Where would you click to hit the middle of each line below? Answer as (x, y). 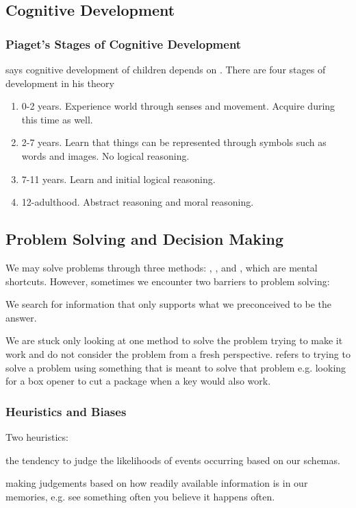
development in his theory (60, 83)
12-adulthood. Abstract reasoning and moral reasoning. (138, 202)
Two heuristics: (37, 436)
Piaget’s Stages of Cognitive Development (124, 44)
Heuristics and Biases (66, 411)
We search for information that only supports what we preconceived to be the (169, 304)
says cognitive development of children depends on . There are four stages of (166, 69)
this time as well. (57, 119)
